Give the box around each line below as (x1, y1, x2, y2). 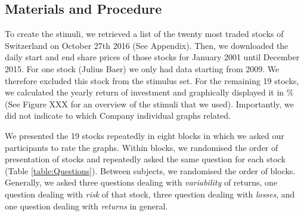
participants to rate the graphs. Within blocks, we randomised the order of (5, 141, 278, 153)
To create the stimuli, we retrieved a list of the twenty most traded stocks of (5, 27, 284, 40)
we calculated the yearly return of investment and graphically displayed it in (5, 86, 284, 98)
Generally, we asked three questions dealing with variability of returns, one (5, 176, 278, 189)
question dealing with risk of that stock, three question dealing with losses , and (5, 187, 295, 200)
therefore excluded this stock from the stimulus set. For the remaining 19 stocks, (5, 74, 299, 87)
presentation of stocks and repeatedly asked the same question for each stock (5, 153, 286, 165)
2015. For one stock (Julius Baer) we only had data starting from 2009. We (5, 62, 280, 75)
